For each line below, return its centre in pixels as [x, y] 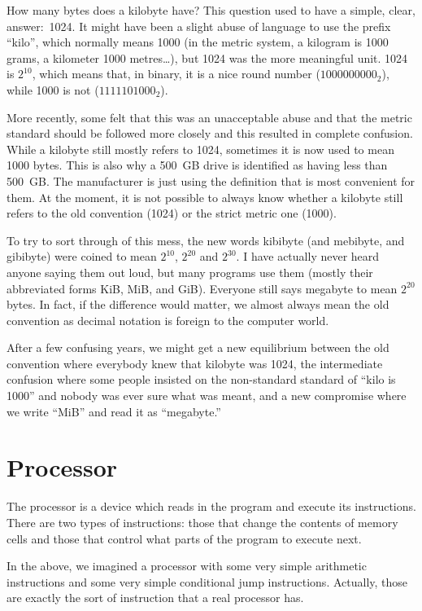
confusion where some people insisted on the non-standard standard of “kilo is [201, 379]
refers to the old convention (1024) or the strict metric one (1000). [172, 213]
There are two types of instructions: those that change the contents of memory [202, 522]
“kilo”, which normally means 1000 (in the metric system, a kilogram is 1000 [198, 42]
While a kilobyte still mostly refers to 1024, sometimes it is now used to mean [200, 149]
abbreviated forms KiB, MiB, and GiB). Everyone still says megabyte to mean [202, 288]
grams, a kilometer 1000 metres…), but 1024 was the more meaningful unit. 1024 [207, 57]
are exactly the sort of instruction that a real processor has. [155, 598]
